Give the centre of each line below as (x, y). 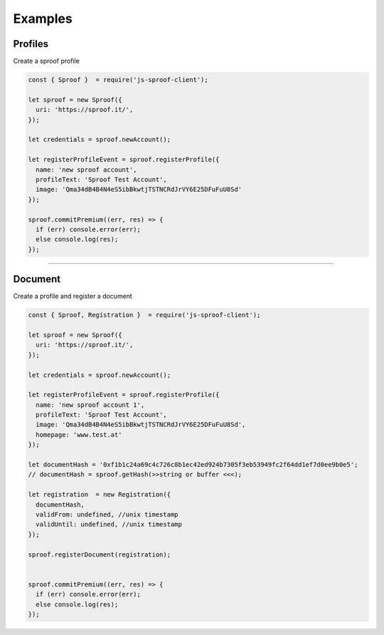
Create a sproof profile (46, 61)
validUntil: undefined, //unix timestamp (109, 525)
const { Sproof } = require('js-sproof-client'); (118, 80)
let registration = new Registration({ (99, 495)
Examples (43, 19)
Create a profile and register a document (73, 296)
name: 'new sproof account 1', (90, 405)
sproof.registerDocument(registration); (99, 554)
